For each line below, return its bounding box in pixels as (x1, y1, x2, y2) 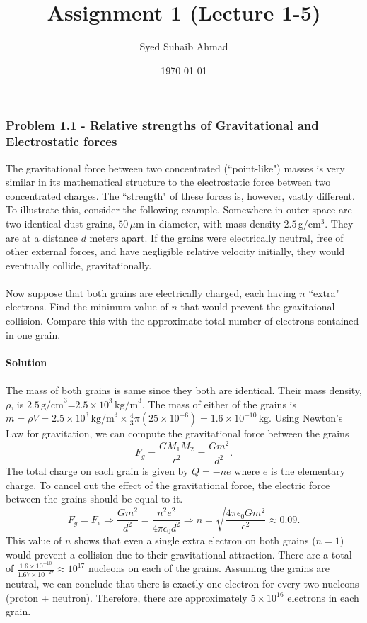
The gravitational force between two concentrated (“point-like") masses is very (6, 160, 345, 175)
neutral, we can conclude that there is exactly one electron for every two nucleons (6, 576, 359, 591)
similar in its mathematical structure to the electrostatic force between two (6, 174, 331, 189)
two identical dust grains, (6, 215, 115, 230)
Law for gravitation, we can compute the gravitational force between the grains (6, 426, 349, 441)
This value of (6, 533, 62, 548)
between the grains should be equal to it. (6, 491, 183, 506)
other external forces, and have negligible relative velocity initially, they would (6, 244, 345, 259)
